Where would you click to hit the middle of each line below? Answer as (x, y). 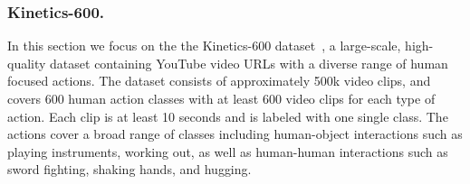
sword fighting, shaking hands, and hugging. (129, 169)
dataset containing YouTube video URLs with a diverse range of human (249, 63)
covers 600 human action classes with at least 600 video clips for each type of (221, 98)
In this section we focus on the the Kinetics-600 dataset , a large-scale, (204, 46)
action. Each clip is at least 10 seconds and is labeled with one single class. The (228, 116)
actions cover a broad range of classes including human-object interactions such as (235, 134)
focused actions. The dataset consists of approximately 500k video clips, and (219, 81)
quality (27, 63)
